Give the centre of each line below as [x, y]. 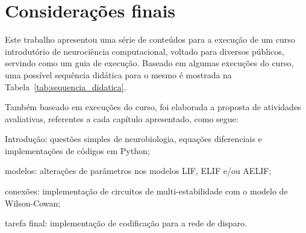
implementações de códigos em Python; [77, 150]
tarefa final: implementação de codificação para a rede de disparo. [126, 223]
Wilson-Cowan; [33, 203]
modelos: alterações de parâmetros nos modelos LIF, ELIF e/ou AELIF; [138, 171]
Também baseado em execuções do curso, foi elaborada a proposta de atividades [153, 107]
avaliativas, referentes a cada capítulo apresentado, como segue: [122, 118]
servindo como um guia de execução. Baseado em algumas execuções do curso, [149, 63]
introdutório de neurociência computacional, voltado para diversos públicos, [145, 51]
